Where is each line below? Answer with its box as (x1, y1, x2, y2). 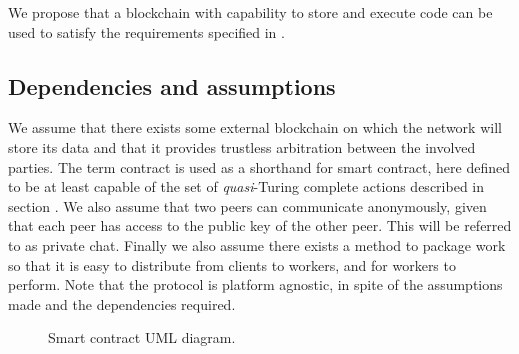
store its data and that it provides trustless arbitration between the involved (8, 136, 476, 157)
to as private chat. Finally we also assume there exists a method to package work (8, 234, 506, 255)
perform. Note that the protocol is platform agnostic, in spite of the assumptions (8, 274, 503, 295)
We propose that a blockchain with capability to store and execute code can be (8, 2, 493, 22)
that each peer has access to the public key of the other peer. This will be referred (8, 215, 512, 236)
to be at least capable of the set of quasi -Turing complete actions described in (8, 176, 484, 197)
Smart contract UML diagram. (48, 327, 236, 348)
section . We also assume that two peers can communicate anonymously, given (8, 195, 487, 216)
